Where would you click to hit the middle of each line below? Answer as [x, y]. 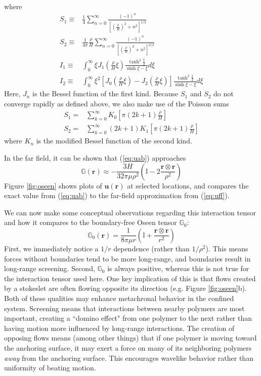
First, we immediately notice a [51, 249]
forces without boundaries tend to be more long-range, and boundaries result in [127, 258]
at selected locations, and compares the [188, 185]
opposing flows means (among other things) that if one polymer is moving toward [130, 338]
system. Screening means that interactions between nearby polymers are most [124, 308]
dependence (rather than [151, 249]
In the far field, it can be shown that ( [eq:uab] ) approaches [95, 158]
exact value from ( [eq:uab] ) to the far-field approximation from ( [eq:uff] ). [117, 195]
